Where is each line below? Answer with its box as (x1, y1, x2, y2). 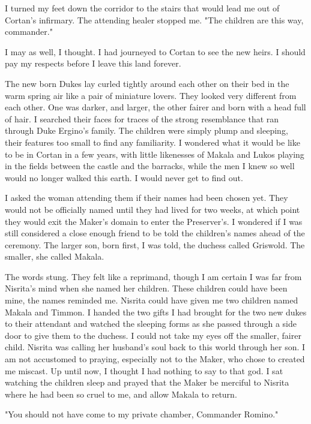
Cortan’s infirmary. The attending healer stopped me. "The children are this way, (5, 13, 304, 26)
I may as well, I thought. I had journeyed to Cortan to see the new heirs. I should (5, 45, 306, 58)
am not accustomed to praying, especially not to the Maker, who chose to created (5, 353, 305, 365)
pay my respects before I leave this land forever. (5, 57, 181, 70)
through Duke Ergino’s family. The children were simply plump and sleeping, (5, 124, 288, 137)
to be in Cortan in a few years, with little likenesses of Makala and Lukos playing (5, 148, 304, 160)
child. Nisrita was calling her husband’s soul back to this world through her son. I (5, 341, 306, 353)
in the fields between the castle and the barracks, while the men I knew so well (5, 160, 295, 172)
